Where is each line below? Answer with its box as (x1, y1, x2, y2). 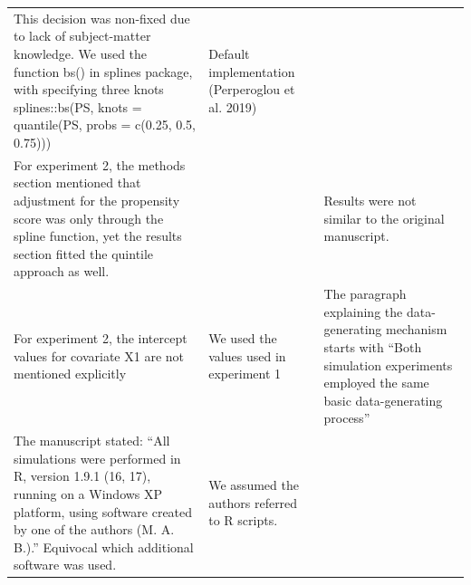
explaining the (323, 302, 403, 321)
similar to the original (323, 208, 445, 227)
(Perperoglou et (208, 80, 295, 99)
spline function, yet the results (14, 226, 182, 245)
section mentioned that (14, 173, 141, 192)
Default (208, 43, 250, 62)
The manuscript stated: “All (14, 431, 170, 450)
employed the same (323, 373, 429, 392)
